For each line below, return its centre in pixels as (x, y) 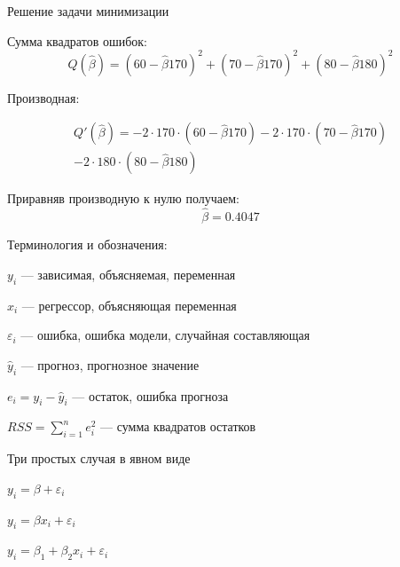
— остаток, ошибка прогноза (150, 395)
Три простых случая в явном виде (99, 458)
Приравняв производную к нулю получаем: (123, 198)
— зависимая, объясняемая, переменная (128, 274)
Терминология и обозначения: (87, 244)
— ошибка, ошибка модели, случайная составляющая (165, 335)
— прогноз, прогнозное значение (110, 364)
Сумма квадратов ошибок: (78, 40)
